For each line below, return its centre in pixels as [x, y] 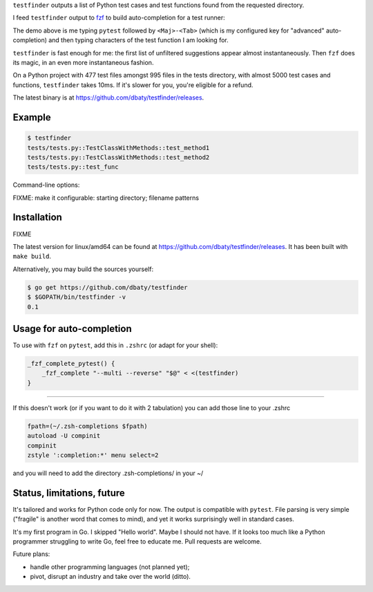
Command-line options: [46, 185]
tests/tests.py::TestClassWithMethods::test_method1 [118, 148]
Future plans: [31, 554]
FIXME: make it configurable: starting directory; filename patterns [106, 198]
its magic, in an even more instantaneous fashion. [83, 62]
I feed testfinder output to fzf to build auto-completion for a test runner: [119, 18]
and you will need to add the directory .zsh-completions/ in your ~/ [108, 473]
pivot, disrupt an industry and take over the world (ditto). [111, 577]
